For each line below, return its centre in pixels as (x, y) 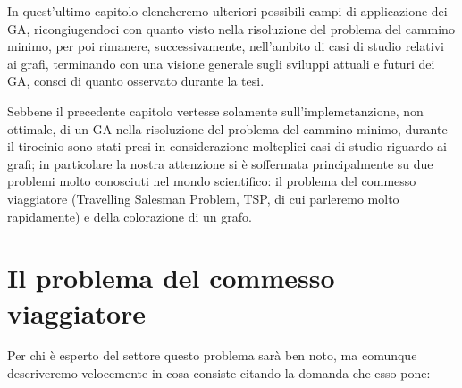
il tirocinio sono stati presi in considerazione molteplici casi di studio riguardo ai (227, 146)
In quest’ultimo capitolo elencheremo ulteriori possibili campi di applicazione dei (227, 11)
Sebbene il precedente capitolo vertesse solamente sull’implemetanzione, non (215, 110)
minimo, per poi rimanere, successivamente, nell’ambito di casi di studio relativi (226, 46)
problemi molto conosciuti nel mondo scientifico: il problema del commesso (212, 181)
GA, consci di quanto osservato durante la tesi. (136, 81)
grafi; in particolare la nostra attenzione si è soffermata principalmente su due (220, 163)
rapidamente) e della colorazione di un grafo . (130, 216)
